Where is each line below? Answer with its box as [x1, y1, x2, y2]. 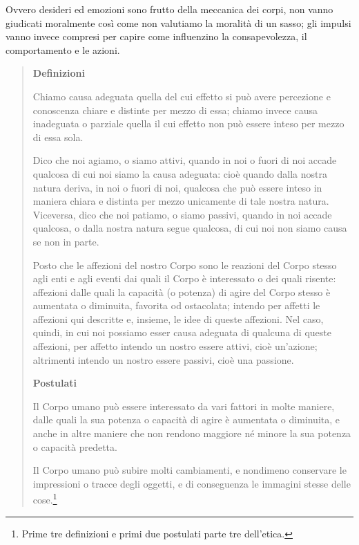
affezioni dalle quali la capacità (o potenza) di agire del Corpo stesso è [32, 284, 331, 299]
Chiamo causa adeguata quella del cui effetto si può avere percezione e [32, 89, 331, 103]
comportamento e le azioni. [6, 42, 120, 57]
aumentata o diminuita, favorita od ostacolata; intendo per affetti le [32, 298, 320, 313]
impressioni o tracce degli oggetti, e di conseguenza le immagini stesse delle [32, 476, 351, 490]
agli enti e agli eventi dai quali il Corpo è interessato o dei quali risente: [32, 271, 336, 286]
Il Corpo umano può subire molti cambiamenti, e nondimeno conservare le [32, 463, 347, 477]
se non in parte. [32, 234, 99, 248]
